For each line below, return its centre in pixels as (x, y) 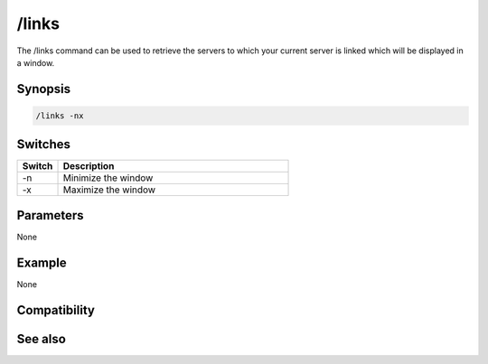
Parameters (50, 215)
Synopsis (44, 89)
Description (89, 166)
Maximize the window (109, 190)
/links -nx (60, 116)
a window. (36, 62)
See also (42, 339)
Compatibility (56, 310)
